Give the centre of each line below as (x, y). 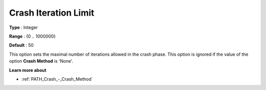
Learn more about (28, 70)
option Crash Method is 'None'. (41, 61)
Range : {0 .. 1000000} (33, 36)
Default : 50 (21, 45)
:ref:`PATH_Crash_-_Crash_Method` (57, 79)
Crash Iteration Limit (52, 13)
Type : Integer (23, 27)
